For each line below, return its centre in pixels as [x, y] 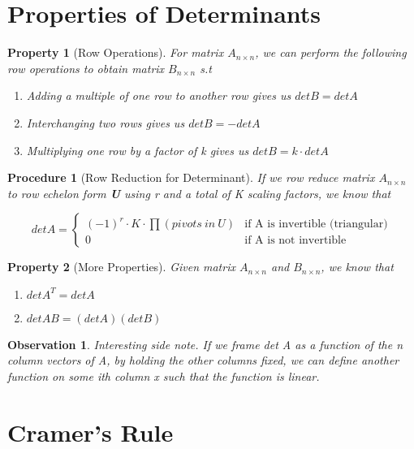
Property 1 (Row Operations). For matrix [116, 52]
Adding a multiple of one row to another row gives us [159, 95]
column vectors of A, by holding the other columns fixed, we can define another [203, 360]
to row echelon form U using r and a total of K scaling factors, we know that [199, 193]
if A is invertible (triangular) [316, 224]
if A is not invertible [295, 241]
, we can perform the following [331, 52]
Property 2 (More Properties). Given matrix [121, 267]
